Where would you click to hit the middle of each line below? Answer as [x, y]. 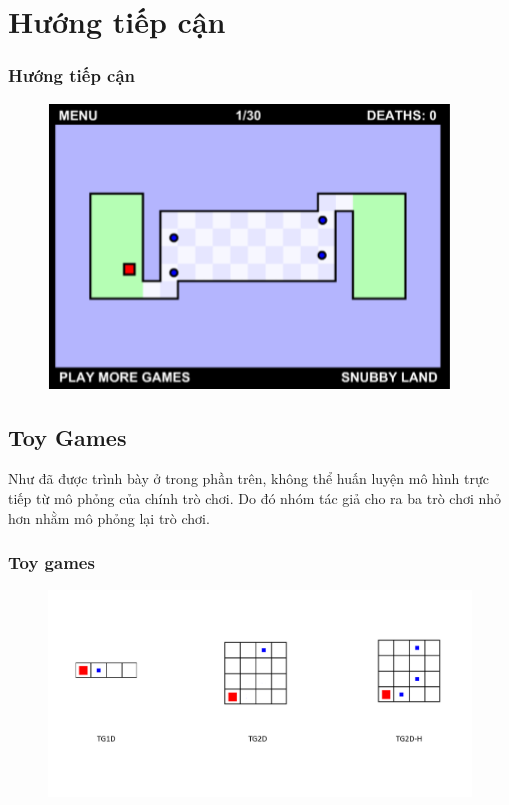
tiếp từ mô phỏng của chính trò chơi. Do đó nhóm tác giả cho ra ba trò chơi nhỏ [255, 497]
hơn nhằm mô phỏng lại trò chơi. [109, 517]
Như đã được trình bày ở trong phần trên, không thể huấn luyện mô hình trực [248, 478]
